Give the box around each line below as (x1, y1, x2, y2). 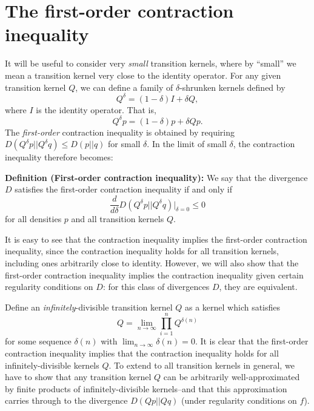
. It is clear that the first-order (195, 335, 309, 347)
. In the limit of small (147, 137, 227, 150)
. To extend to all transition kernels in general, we (109, 358, 295, 371)
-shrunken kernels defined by (179, 81, 286, 93)
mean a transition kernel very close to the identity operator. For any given (5, 68, 281, 81)
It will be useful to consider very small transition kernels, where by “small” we (5, 57, 296, 70)
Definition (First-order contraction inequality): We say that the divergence (5, 171, 308, 183)
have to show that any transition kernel (5, 370, 152, 383)
